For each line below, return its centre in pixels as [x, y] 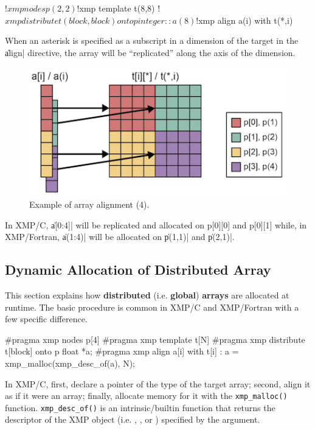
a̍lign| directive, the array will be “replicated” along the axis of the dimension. [150, 52]
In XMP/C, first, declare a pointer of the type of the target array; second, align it [158, 383]
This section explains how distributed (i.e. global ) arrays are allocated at [147, 295]
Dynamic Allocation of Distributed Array [138, 270]
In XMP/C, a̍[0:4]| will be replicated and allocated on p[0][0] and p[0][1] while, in [156, 224]
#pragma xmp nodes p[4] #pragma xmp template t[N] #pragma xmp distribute [155, 339]
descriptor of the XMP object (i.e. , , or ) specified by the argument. [133, 419]
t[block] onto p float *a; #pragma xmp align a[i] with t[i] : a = [122, 351]
